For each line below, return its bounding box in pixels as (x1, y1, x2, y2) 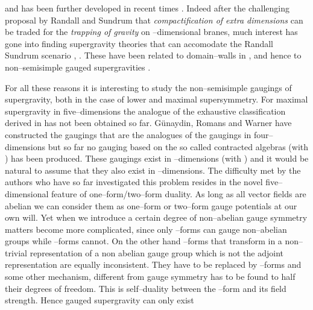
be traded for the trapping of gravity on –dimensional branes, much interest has (5, 25, 298, 38)
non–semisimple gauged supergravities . (5, 60, 151, 73)
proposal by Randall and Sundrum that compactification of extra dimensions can (5, 13, 303, 26)
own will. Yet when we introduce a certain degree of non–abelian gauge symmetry (5, 211, 308, 224)
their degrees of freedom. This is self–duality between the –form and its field (5, 282, 286, 294)
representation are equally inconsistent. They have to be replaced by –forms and (5, 258, 302, 271)
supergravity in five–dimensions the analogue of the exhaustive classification (5, 104, 286, 117)
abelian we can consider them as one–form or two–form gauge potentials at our (5, 199, 297, 212)
